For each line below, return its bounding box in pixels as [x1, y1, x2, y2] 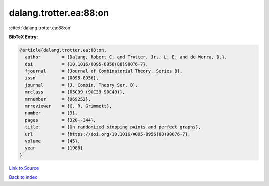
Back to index [9, 174, 37, 180]
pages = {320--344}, [25, 117, 97, 123]
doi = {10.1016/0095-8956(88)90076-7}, [25, 61, 149, 67]
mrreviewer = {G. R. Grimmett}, [25, 103, 112, 109]
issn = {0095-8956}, [25, 75, 99, 81]
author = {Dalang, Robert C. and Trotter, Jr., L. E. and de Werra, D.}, [25, 54, 228, 60]
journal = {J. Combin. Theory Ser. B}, [25, 82, 138, 88]
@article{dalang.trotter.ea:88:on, [19, 47, 107, 53]
